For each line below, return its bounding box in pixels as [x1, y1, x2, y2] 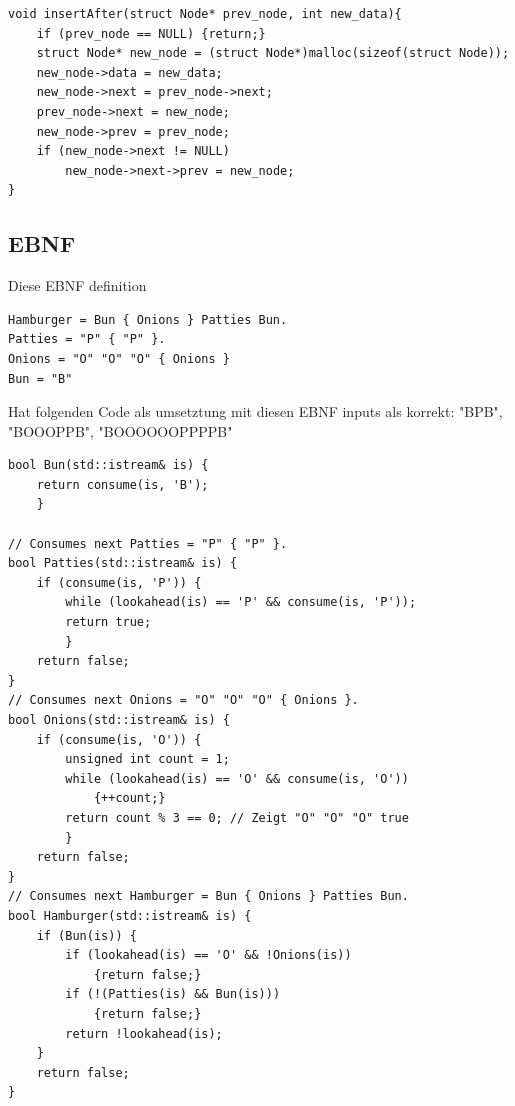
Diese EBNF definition [8, 275, 147, 296]
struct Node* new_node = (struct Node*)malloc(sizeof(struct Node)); [36, 46, 510, 61]
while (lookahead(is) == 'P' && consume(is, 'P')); [65, 595, 417, 610]
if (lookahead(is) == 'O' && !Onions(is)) [65, 948, 352, 963]
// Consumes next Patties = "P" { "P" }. [8, 536, 288, 551]
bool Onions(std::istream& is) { [8, 713, 230, 728]
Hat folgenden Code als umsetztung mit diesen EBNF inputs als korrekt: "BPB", [8, 401, 503, 422]
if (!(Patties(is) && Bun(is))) [65, 987, 281, 1002]
